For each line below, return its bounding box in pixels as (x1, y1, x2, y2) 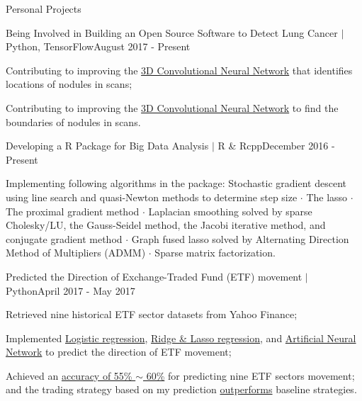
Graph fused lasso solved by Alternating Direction (131, 231, 349, 246)
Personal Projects (6, 1, 81, 16)
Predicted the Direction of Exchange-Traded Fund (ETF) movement (6, 269, 302, 283)
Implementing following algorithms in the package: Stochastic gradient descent (6, 176, 346, 191)
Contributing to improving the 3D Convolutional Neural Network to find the (6, 100, 339, 115)
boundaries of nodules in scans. (6, 114, 141, 129)
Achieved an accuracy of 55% (6, 368, 132, 383)
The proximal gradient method (6, 203, 140, 218)
